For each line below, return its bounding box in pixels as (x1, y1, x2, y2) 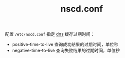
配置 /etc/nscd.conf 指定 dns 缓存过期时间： (5, 31, 95, 37)
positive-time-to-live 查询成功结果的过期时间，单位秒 (12, 42, 119, 47)
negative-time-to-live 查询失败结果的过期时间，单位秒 (12, 47, 120, 54)
